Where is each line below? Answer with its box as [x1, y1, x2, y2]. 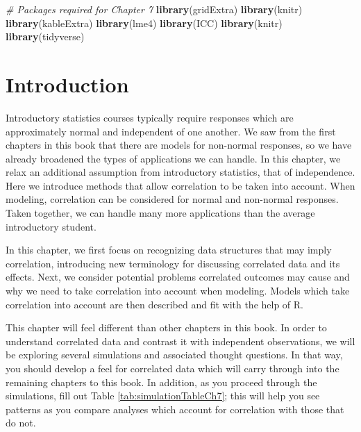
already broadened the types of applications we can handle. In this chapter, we [6, 151, 341, 165]
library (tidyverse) [6, 29, 85, 44]
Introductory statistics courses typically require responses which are [6, 110, 294, 124]
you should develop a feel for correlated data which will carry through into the [6, 361, 339, 375]
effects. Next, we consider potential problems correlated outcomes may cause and [6, 269, 350, 284]
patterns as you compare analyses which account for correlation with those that [6, 401, 344, 416]
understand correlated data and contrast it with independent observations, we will [6, 333, 355, 348]
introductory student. [6, 219, 96, 233]
